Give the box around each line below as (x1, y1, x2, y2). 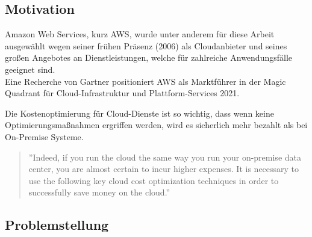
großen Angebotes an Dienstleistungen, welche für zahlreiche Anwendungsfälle (5, 51, 293, 64)
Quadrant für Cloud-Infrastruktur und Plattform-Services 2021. (5, 87, 240, 99)
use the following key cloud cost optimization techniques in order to (28, 174, 279, 186)
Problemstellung (5, 215, 109, 234)
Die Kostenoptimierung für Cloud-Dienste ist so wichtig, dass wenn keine (5, 106, 274, 119)
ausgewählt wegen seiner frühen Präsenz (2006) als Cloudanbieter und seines (5, 39, 287, 52)
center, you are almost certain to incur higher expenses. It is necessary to (28, 162, 299, 175)
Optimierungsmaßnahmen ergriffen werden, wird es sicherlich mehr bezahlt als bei (5, 118, 308, 131)
